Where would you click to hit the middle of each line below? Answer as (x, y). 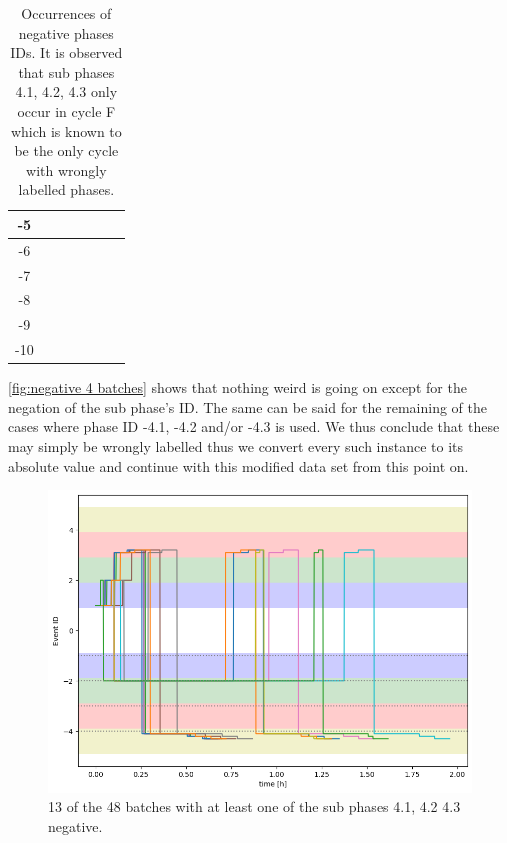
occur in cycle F (66, 110)
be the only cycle (66, 150)
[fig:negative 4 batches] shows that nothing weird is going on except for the (237, 387)
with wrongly (66, 169)
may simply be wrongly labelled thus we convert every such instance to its (236, 446)
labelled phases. (66, 189)
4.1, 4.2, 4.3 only (66, 91)
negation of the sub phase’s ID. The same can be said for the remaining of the (247, 406)
